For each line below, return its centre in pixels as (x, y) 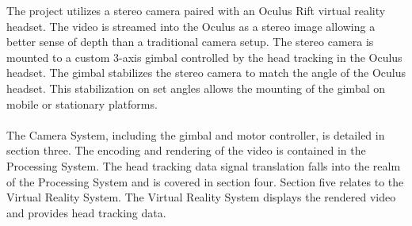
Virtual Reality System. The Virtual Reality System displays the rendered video (201, 197)
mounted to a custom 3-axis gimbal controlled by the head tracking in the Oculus (204, 57)
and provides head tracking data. (86, 212)
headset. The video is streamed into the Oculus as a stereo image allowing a (191, 26)
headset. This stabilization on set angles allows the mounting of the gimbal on (196, 88)
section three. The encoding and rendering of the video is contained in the (186, 150)
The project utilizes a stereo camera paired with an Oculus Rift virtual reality (196, 10)
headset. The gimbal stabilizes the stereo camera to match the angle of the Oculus (206, 73)
